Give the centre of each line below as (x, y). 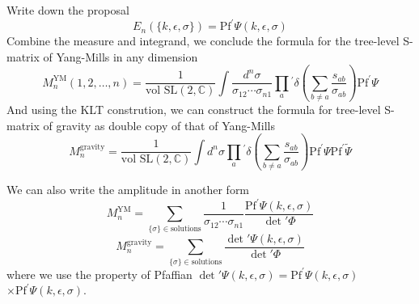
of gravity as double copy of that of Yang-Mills (159, 125)
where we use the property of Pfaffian (99, 274)
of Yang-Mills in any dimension (121, 56)
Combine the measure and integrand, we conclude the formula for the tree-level (203, 41)
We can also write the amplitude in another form (128, 189)
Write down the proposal (68, 10)
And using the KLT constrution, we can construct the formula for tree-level (194, 109)
